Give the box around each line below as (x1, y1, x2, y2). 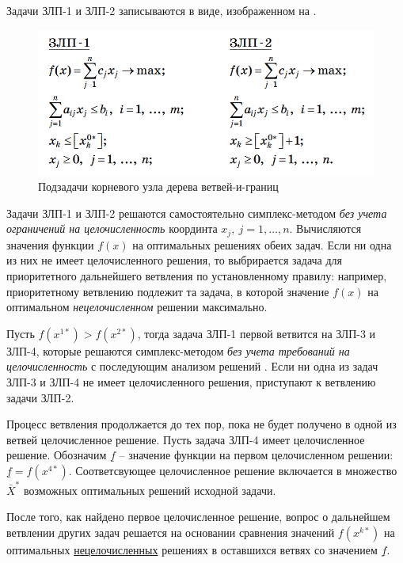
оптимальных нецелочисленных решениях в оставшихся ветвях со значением (6, 541, 378, 557)
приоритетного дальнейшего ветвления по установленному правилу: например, (6, 267, 387, 283)
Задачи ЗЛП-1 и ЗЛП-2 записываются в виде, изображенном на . (6, 2, 317, 18)
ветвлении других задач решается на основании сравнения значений (6, 523, 335, 540)
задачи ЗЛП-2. (6, 389, 74, 405)
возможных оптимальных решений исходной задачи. (23, 481, 276, 498)
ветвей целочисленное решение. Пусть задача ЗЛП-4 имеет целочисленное (6, 431, 365, 447)
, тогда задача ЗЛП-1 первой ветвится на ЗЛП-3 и (137, 325, 376, 341)
